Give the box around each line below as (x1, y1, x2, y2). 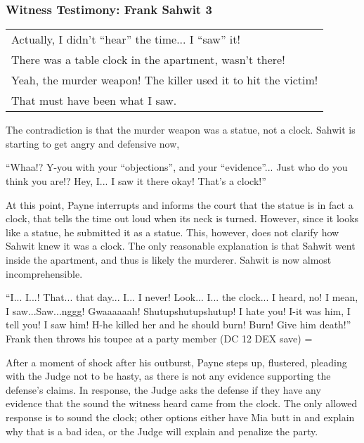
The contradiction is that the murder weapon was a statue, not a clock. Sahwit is (6, 122, 356, 137)
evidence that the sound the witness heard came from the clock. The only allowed (6, 396, 358, 411)
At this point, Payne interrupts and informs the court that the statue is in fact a (6, 197, 353, 212)
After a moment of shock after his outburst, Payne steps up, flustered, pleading (6, 354, 347, 369)
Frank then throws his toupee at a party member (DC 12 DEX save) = (6, 330, 313, 345)
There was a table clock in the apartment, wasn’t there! (11, 51, 285, 68)
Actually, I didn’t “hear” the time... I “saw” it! (11, 31, 240, 48)
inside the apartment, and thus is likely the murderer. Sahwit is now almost (6, 252, 332, 267)
